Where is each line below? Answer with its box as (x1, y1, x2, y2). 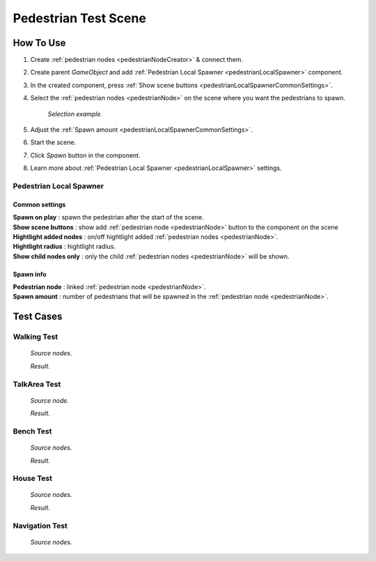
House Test (13, 474, 52, 484)
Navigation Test (13, 521, 68, 530)
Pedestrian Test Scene (13, 10, 146, 26)
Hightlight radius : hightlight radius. (13, 243, 116, 251)
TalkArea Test (13, 379, 61, 389)
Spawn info (13, 270, 47, 278)
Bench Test (13, 426, 52, 436)
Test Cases (13, 311, 63, 323)
